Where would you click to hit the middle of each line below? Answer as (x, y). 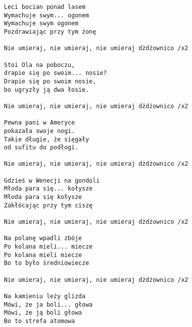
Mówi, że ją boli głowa (43, 313)
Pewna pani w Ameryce (40, 123)
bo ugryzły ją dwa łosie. (47, 90)
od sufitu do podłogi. (41, 148)
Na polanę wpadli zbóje (43, 238)
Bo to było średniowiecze (47, 263)
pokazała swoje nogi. (40, 131)
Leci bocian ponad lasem (45, 7)
